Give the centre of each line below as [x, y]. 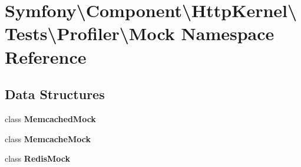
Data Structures [55, 94]
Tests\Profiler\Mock [90, 33]
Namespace [228, 33]
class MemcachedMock [50, 118]
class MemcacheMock [48, 138]
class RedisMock [38, 158]
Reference [46, 56]
